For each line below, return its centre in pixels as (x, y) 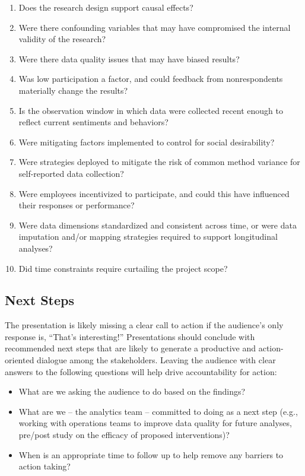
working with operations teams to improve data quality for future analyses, (155, 423)
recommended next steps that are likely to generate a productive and (131, 348)
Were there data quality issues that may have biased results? (129, 58)
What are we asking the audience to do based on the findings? (132, 391)
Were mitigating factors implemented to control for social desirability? (147, 142)
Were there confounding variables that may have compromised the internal (155, 27)
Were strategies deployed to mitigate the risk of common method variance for (159, 162)
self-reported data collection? (71, 173)
